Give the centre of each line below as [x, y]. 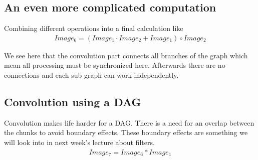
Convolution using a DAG [73, 102]
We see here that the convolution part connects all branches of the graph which [126, 55]
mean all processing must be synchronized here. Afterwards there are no [115, 65]
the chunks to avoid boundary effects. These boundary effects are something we [126, 132]
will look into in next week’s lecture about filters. [79, 142]
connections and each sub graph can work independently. [91, 75]
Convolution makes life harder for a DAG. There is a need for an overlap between [129, 122]
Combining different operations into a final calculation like [94, 28]
